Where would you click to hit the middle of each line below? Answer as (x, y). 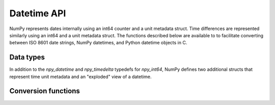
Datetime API (38, 13)
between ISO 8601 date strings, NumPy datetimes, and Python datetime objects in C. (98, 43)
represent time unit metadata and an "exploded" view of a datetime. (80, 76)
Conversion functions (45, 91)
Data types (27, 57)
